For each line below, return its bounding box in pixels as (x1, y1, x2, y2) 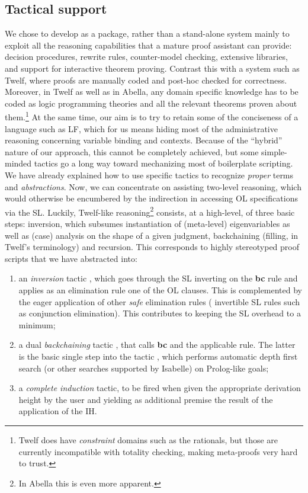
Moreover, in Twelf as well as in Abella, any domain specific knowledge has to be (5, 85, 299, 98)
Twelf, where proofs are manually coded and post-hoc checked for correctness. (5, 73, 287, 86)
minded (5, 157, 32, 169)
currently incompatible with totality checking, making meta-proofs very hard (18, 445, 298, 457)
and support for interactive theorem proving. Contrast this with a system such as (5, 62, 300, 74)
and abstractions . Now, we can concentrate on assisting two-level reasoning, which (5, 180, 301, 193)
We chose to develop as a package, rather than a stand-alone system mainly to (5, 27, 290, 40)
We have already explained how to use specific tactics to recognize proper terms (5, 168, 294, 181)
